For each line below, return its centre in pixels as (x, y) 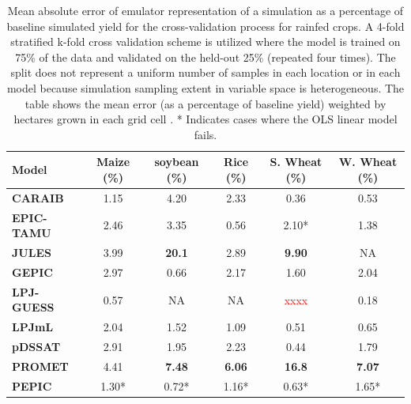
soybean (177, 162)
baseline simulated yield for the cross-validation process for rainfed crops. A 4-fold (205, 26)
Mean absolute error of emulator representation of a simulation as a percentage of (205, 10)
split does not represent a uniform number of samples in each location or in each (205, 72)
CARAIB (38, 197)
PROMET (40, 366)
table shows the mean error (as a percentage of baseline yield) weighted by (205, 103)
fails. (205, 134)
